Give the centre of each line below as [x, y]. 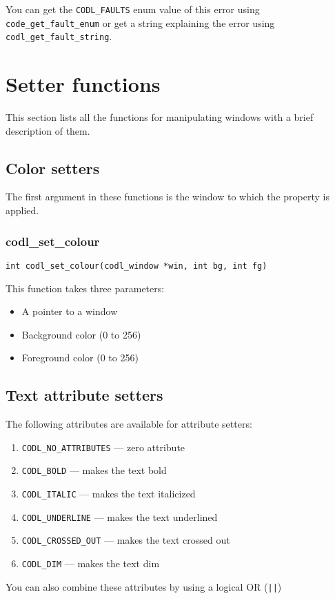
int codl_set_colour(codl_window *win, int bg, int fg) [136, 266]
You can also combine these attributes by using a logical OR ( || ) [144, 586]
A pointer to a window [70, 311]
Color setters [53, 168]
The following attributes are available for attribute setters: [129, 424]
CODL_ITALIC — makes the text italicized [109, 494]
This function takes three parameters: [85, 288]
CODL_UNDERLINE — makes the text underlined [120, 516]
